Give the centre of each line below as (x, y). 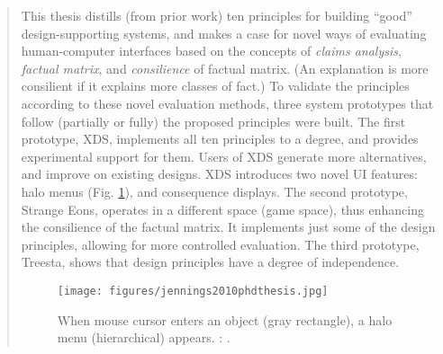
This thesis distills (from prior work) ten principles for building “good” (217, 15)
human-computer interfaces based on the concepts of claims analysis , (211, 51)
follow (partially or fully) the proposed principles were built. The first (213, 121)
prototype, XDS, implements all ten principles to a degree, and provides (220, 139)
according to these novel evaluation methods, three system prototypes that (227, 103)
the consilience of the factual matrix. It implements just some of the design (228, 227)
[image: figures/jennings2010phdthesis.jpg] (193, 291)
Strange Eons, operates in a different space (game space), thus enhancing (222, 209)
